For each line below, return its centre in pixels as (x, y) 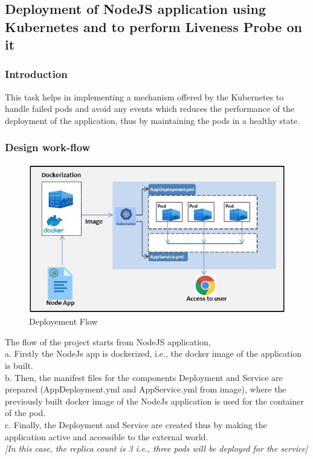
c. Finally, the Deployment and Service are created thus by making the (136, 424)
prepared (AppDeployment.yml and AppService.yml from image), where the (146, 389)
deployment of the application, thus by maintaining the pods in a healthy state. (152, 120)
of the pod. (25, 413)
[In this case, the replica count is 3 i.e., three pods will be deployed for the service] (156, 448)
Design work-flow (48, 147)
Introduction (36, 74)
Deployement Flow (63, 321)
